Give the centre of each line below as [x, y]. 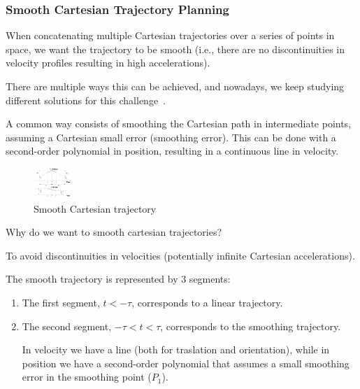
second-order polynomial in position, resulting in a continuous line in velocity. [172, 151]
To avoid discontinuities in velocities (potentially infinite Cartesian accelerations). [180, 255]
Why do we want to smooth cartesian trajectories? [114, 232]
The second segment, [67, 326]
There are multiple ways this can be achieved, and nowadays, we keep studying [175, 86]
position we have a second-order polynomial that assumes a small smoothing [186, 363]
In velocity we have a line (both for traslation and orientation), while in [176, 349]
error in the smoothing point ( [87, 377]
